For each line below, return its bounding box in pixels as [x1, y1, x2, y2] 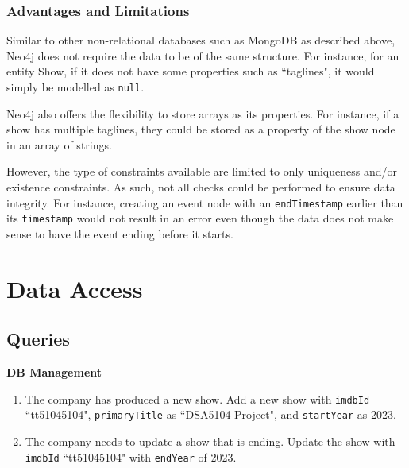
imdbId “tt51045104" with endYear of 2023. [25, 448, 237, 465]
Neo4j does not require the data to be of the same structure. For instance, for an [6, 47, 399, 64]
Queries [6, 327, 70, 351]
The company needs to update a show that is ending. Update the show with [25, 433, 395, 450]
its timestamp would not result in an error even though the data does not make [6, 210, 394, 226]
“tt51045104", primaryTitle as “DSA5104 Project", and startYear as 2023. [25, 406, 396, 423]
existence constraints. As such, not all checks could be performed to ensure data [6, 179, 395, 195]
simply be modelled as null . [6, 79, 145, 95]
